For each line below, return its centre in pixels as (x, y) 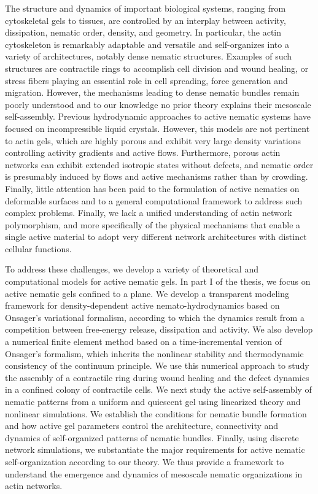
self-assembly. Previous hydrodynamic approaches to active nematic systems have (158, 116)
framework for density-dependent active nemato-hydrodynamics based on (142, 305)
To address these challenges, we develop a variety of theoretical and (132, 269)
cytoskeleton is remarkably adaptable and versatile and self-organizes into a (147, 44)
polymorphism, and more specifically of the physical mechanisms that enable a (153, 224)
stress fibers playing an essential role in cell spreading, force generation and (146, 80)
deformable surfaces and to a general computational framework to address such (154, 200)
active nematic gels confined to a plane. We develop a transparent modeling (147, 293)
